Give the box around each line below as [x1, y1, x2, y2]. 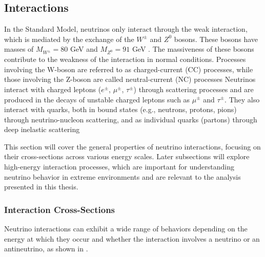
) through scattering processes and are [133, 83, 254, 94]
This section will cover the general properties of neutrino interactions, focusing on [4, 141, 261, 152]
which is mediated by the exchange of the [4, 33, 134, 44]
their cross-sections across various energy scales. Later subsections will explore [4, 151, 250, 162]
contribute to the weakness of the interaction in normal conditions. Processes [4, 54, 246, 65]
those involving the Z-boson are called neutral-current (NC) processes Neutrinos [4, 74, 256, 84]
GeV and [70, 44, 98, 54]
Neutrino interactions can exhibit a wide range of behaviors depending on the [4, 223, 248, 234]
